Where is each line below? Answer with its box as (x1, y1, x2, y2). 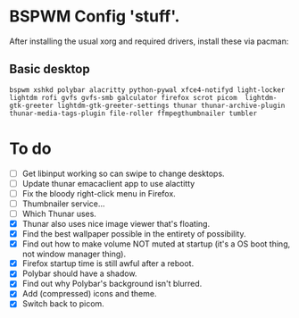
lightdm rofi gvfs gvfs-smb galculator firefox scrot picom (9, 93, 238, 102)
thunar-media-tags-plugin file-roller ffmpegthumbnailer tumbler (9, 109, 257, 118)
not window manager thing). (21, 248, 127, 260)
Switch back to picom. (21, 298, 104, 309)
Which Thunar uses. (21, 208, 96, 219)
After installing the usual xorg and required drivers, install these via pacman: (9, 36, 289, 46)
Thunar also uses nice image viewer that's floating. (21, 219, 211, 229)
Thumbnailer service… (21, 198, 105, 209)
